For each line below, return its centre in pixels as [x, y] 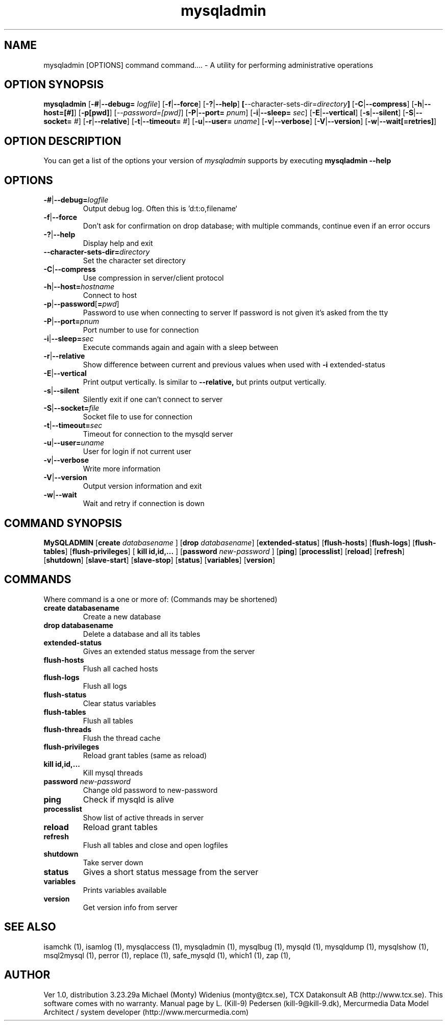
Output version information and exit [142, 486]
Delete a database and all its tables [142, 634]
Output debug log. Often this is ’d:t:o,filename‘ [160, 209]
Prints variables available [125, 890]
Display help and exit [118, 243]
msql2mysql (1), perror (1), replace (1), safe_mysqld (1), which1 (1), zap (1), [167, 955]
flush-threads [68, 729]
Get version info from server [130, 907]
